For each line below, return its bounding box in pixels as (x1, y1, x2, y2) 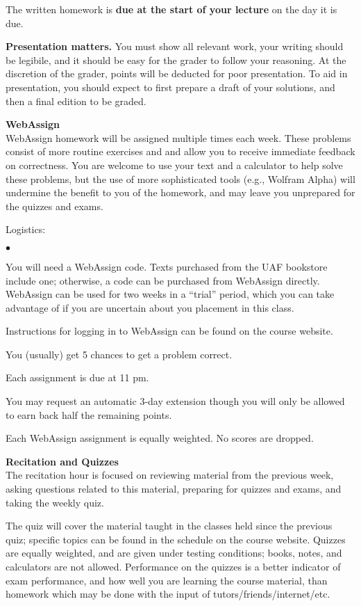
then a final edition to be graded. (6, 93, 146, 108)
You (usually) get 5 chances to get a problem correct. (6, 346, 233, 361)
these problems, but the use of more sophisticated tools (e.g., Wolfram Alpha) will (6, 171, 355, 186)
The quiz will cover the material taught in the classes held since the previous (6, 518, 333, 533)
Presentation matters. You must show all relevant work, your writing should (6, 39, 344, 54)
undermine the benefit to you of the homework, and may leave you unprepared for (6, 185, 355, 200)
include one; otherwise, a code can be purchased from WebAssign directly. (6, 273, 320, 287)
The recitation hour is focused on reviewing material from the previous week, (6, 468, 334, 482)
